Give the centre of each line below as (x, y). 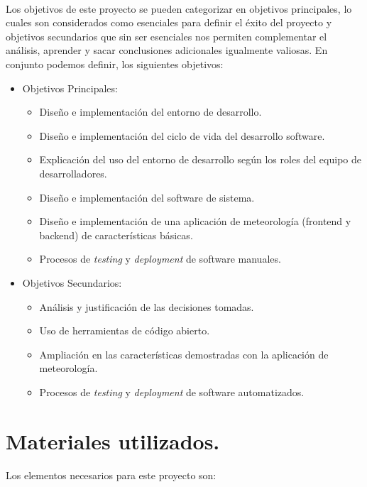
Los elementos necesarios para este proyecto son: (111, 475)
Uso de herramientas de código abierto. (125, 330)
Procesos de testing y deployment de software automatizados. (172, 392)
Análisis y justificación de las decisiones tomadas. (147, 306)
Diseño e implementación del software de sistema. (147, 197)
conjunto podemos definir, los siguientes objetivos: (115, 64)
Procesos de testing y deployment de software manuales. (160, 259)
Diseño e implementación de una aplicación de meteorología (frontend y (195, 221)
